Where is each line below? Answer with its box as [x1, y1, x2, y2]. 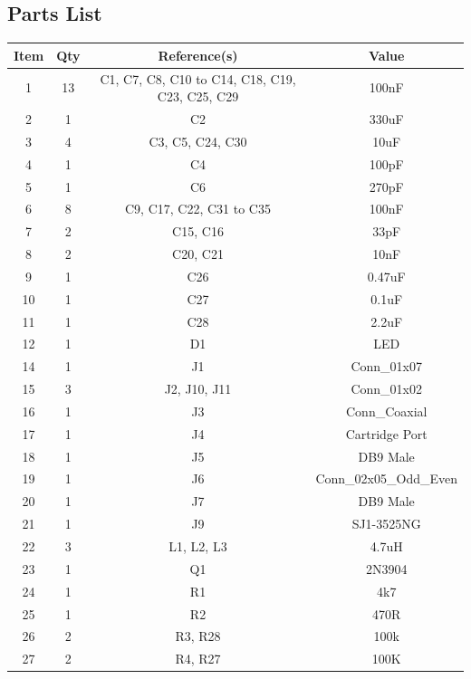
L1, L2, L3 [168, 537, 227, 556]
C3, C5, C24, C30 [149, 131, 247, 150]
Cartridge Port [345, 424, 428, 443]
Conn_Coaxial [345, 401, 428, 420]
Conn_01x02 [351, 379, 422, 398]
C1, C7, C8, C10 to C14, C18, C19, [100, 69, 296, 88]
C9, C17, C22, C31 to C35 [125, 199, 271, 218]
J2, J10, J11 [164, 379, 232, 398]
